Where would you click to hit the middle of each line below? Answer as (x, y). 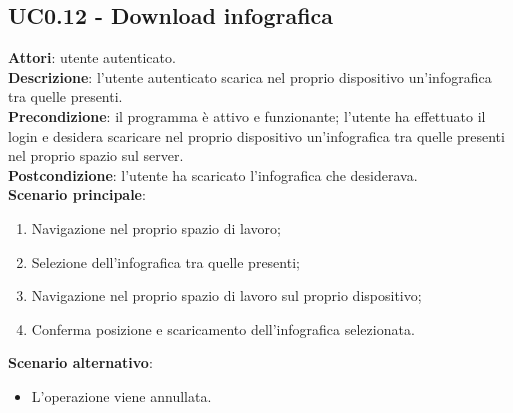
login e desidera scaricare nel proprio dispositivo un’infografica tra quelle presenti (256, 135)
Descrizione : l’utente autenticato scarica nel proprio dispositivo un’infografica (250, 76)
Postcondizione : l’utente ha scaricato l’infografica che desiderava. (213, 174)
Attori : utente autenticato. (92, 57)
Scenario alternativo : (80, 362)
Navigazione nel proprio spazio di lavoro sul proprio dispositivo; (226, 295)
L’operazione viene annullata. (121, 395)
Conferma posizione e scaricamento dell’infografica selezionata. (223, 328)
